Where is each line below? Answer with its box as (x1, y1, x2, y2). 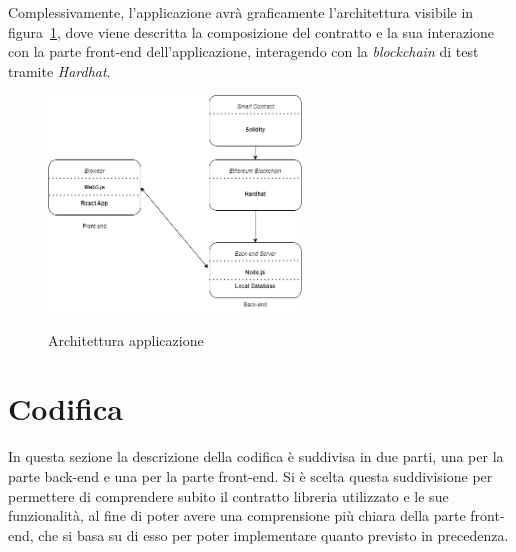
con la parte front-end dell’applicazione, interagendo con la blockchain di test (8, 41, 479, 62)
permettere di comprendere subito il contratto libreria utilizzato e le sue (8, 485, 449, 506)
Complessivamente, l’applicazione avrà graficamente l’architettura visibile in (8, 2, 474, 22)
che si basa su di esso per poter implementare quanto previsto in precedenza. (38, 524, 509, 545)
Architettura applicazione (48, 329, 204, 350)
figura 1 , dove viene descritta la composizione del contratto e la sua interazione (8, 21, 495, 42)
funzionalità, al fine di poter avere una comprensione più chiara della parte (8, 505, 466, 526)
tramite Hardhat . (8, 60, 111, 81)
